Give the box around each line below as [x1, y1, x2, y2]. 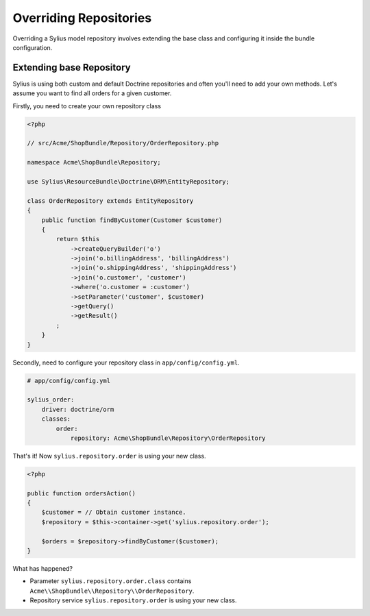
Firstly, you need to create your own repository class [12, 101, 161, 110]
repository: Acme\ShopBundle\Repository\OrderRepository [70, 434, 266, 442]
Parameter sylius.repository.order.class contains [29, 577, 192, 585]
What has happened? [12, 564, 73, 572]
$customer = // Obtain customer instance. [41, 508, 186, 517]
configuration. [12, 43, 53, 51]
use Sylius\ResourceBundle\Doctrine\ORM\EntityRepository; [27, 177, 230, 185]
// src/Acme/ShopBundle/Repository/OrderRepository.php [27, 139, 219, 147]
